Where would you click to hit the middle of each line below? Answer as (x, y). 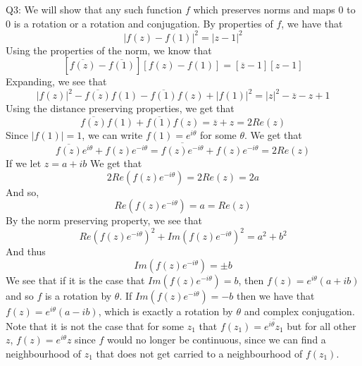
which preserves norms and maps (264, 9)
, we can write (112, 135)
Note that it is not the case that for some (95, 325)
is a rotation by (78, 295)
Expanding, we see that (56, 81)
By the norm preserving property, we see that (104, 220)
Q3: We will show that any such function (94, 9)
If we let (24, 163)
